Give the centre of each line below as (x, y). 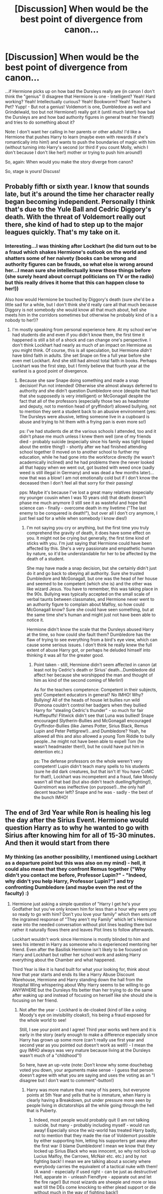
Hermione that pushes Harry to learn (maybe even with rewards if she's (76, 137)
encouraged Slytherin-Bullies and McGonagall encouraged (92, 720)
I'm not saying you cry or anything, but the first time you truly (88, 527)
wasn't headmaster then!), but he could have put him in (89, 746)
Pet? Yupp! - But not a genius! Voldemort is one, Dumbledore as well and (78, 107)
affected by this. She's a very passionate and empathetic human (91, 548)
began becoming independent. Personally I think (80, 202)
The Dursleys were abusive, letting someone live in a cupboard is (84, 416)
